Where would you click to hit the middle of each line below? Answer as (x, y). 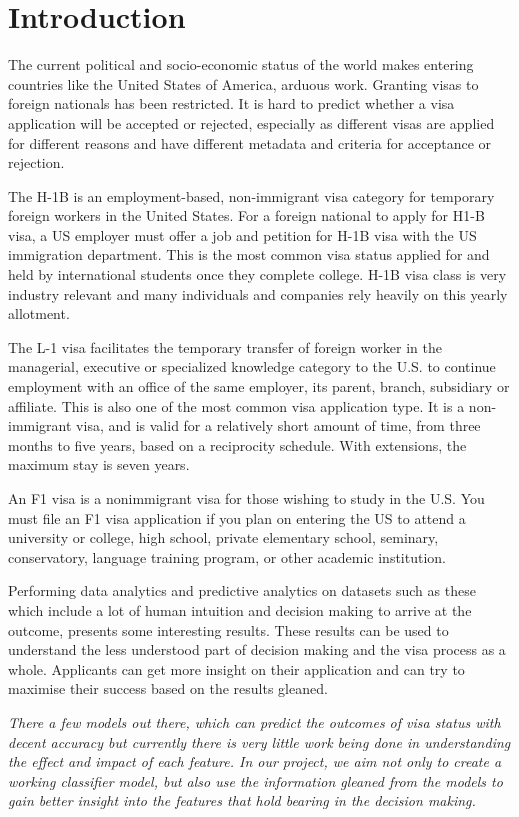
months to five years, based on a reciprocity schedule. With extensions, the (237, 444)
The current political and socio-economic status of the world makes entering (241, 64)
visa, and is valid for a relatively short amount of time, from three (278, 425)
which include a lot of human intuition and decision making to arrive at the (240, 609)
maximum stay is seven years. (99, 464)
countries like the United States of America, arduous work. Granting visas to (243, 83)
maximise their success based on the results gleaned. (168, 688)
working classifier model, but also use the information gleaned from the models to (255, 780)
